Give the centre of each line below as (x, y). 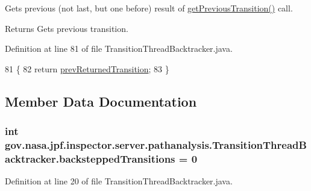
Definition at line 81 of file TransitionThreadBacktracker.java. (119, 49)
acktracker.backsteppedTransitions (90, 158)
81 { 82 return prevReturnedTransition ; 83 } (87, 68)
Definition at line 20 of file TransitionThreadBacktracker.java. (119, 181)
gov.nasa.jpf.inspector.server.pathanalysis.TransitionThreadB (156, 145)
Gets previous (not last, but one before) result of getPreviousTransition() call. (149, 8)
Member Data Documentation (101, 101)
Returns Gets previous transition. (67, 28)
